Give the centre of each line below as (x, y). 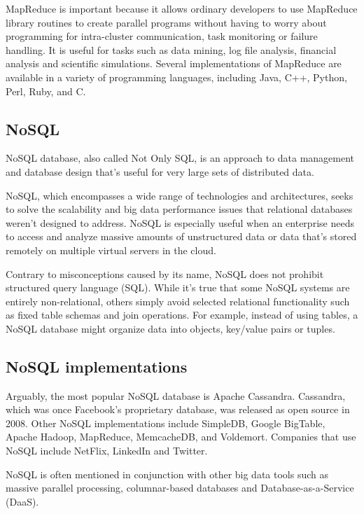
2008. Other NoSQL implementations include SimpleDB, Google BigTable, (166, 423)
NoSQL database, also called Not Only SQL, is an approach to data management (180, 158)
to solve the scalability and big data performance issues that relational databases (179, 209)
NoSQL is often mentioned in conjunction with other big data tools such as (167, 474)
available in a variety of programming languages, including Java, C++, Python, (176, 77)
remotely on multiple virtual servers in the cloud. (111, 250)
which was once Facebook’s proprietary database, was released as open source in (178, 409)
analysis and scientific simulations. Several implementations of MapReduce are (174, 63)
